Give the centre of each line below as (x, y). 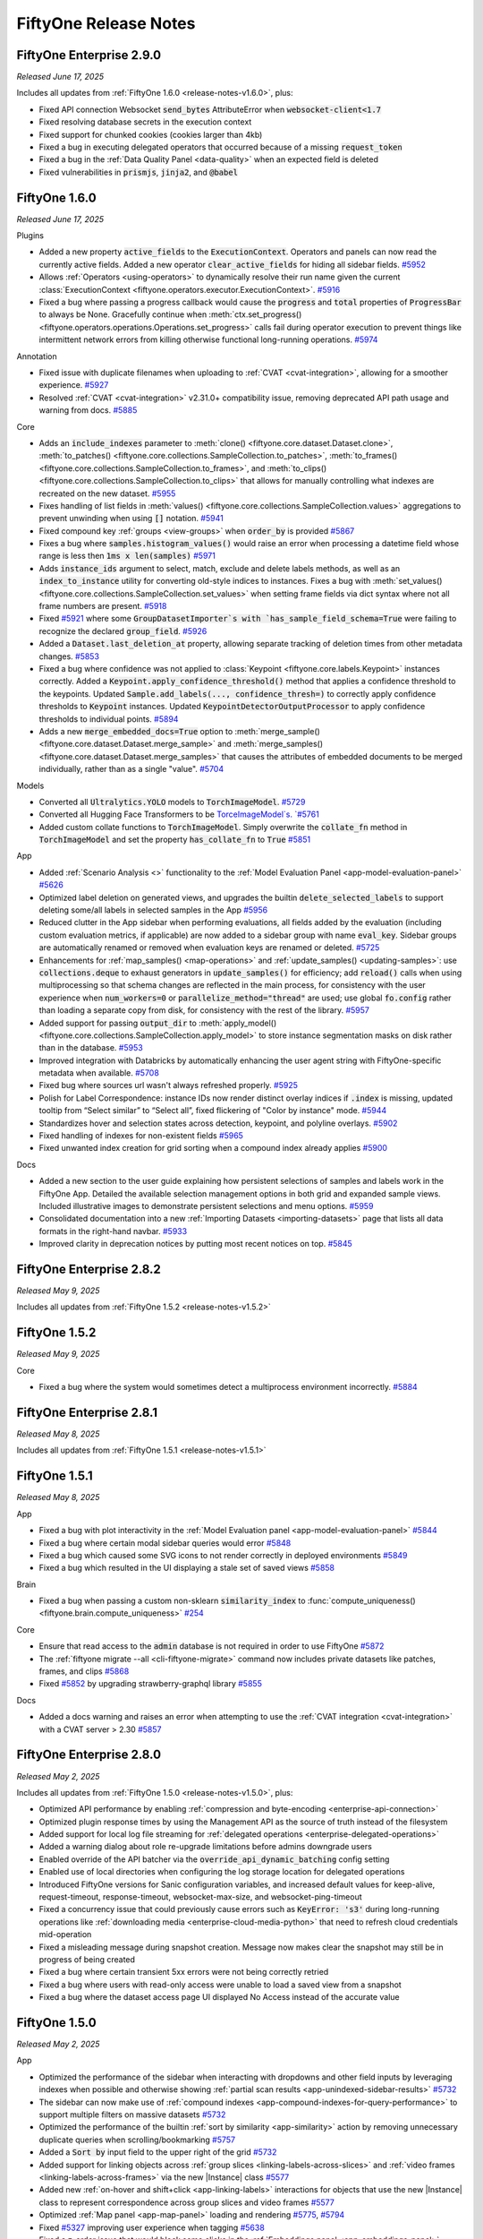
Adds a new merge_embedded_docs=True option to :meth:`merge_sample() (180, 731)
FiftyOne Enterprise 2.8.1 (87, 1412)
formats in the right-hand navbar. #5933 (113, 1231)
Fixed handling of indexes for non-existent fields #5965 (141, 1136)
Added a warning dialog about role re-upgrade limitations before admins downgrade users (206, 1847)
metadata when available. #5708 (99, 1073)
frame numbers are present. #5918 (103, 606)
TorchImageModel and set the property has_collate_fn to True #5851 (175, 840)
